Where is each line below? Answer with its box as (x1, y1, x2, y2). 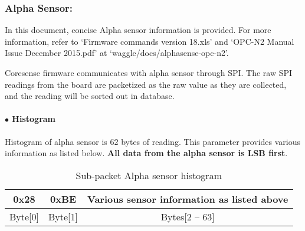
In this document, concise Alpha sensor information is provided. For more (5, 24, 271, 36)
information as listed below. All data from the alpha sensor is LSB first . (5, 147, 288, 159)
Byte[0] (9, 209, 40, 223)
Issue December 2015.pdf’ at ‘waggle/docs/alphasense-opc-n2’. (5, 47, 229, 59)
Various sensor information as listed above (87, 192, 288, 206)
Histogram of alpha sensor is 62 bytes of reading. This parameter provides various (5, 135, 300, 147)
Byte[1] (48, 209, 78, 223)
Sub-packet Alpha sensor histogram (76, 168, 222, 182)
